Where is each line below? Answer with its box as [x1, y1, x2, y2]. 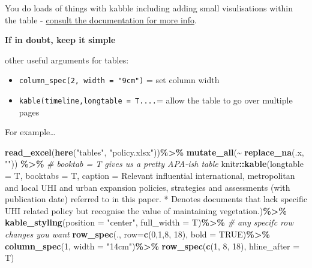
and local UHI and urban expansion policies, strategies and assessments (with [5, 181, 290, 193]
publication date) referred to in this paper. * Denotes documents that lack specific [5, 193, 307, 205]
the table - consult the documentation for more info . [5, 13, 197, 26]
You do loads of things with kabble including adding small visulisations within [5, 2, 293, 14]
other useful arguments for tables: [5, 53, 129, 66]
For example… [5, 126, 56, 138]
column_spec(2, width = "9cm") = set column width [19, 74, 220, 86]
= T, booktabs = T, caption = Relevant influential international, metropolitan [5, 169, 295, 182]
